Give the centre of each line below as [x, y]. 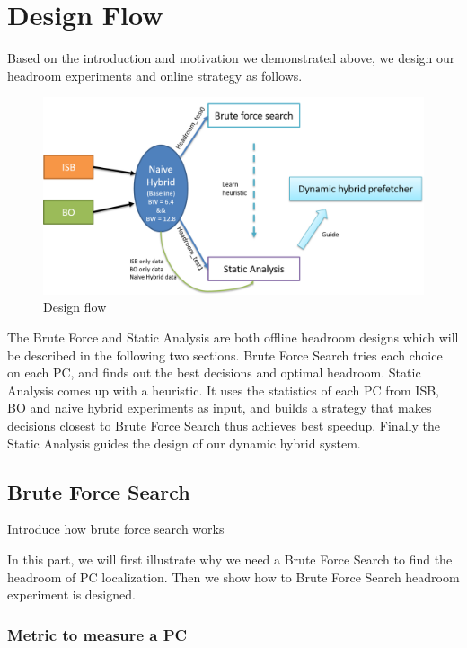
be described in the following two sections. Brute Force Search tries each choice [225, 355]
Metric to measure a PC [97, 634]
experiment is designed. [71, 595]
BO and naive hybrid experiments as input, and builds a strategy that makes [220, 408]
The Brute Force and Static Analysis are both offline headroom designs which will [233, 337]
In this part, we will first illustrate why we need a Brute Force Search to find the [230, 559]
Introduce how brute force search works [116, 529]
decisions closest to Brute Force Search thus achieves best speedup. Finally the [224, 425]
